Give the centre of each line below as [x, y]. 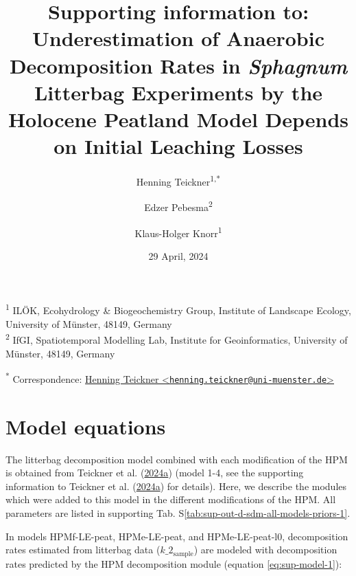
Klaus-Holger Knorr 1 [178, 232]
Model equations [86, 426]
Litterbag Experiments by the [178, 92]
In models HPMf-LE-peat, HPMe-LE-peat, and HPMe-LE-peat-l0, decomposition [177, 536]
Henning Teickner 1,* [178, 180]
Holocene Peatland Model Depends [178, 119]
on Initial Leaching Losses [178, 146]
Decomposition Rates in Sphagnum [178, 65]
